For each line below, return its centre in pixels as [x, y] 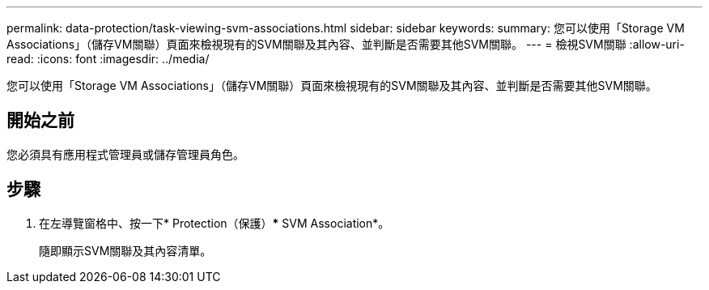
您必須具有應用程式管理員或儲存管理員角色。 [125, 154]
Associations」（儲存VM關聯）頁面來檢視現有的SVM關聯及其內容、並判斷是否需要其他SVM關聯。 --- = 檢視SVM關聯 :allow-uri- [346, 44]
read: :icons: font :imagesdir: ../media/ [108, 59]
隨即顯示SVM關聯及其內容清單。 [125, 250]
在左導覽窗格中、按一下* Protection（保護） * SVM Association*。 [214, 223]
